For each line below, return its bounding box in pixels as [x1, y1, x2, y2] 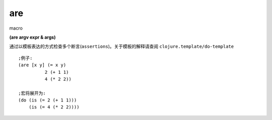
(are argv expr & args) [9, 34, 56, 40]
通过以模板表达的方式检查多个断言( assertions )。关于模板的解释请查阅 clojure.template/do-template [9, 43, 234, 50]
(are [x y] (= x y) [18, 62, 66, 68]
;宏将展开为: [18, 90, 46, 96]
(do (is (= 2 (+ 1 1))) [18, 97, 77, 103]
